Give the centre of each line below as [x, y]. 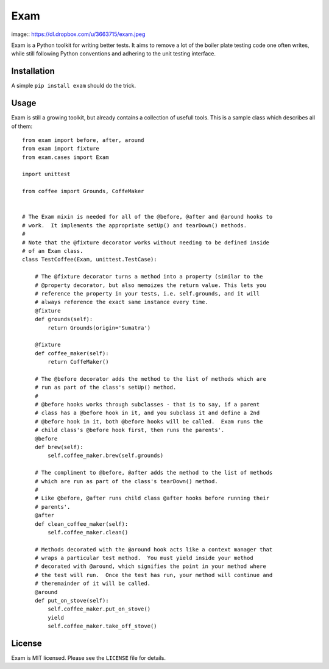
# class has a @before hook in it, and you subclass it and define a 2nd [147, 413]
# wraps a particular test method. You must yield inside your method [144, 558]
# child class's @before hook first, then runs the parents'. [129, 430]
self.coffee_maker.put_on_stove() [99, 609]
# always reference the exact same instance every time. [121, 302]
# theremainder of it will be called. [93, 584]
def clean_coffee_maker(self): [81, 524]
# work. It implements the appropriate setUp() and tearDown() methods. [135, 225]
